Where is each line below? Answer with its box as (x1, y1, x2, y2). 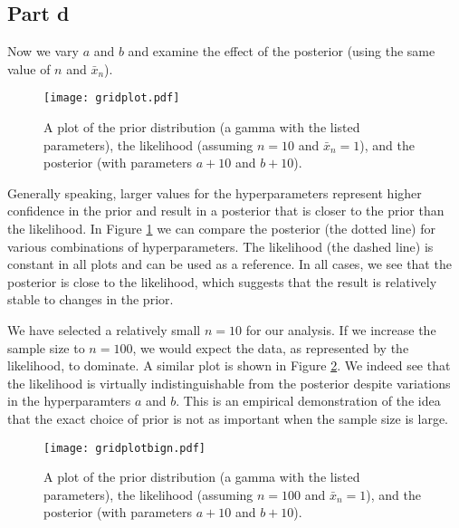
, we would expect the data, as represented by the (132, 338, 409, 357)
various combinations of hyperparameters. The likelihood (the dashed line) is (7, 236, 434, 255)
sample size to (7, 338, 85, 357)
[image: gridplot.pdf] (43, 91, 180, 105)
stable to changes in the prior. (7, 290, 174, 309)
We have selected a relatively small (7, 320, 201, 339)
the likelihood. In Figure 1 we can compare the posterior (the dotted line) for (7, 219, 435, 238)
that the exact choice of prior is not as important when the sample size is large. (7, 408, 448, 427)
